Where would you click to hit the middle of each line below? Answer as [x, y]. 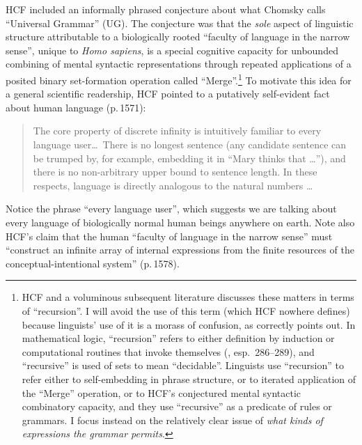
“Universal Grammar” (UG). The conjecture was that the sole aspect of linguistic [180, 23]
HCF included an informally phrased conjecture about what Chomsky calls [166, 9]
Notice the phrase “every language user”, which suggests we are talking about [171, 209]
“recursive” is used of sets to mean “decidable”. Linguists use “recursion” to [183, 365]
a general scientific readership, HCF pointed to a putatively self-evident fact [168, 94]
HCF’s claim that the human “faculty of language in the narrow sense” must [169, 236]
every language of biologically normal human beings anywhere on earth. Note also [180, 222]
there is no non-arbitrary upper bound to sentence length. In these [175, 172]
